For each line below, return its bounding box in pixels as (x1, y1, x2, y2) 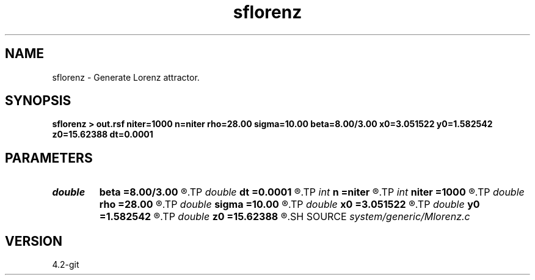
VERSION (5, 233, 63, 249)
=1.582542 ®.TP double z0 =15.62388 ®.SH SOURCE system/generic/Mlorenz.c (99, 210, 470, 223)
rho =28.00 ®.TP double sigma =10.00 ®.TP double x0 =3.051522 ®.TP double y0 (99, 198, 480, 211)
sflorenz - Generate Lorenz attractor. (52, 72, 200, 83)
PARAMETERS (5, 150, 93, 166)
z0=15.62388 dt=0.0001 (52, 129, 153, 140)
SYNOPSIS (5, 93, 71, 109)
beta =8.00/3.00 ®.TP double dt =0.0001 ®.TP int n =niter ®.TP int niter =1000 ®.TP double (99, 186, 525, 199)
